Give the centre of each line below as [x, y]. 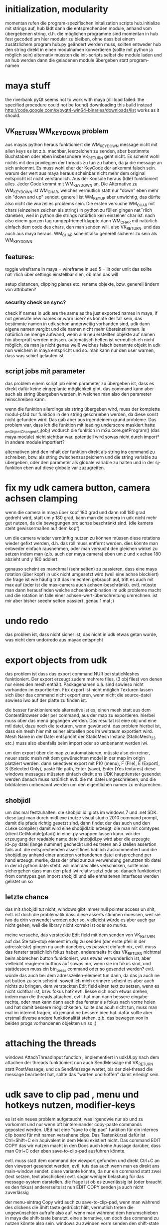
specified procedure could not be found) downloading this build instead [79, 105]
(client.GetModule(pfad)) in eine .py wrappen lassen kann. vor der [73, 833]
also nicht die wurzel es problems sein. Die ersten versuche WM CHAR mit [80, 204]
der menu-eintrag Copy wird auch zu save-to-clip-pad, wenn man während [83, 1202]
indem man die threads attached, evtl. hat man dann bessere [68, 997]
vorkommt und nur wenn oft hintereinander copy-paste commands [74, 1124]
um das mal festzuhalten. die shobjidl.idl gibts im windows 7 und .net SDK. [82, 812]
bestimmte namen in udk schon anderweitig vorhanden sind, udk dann [78, 324]
